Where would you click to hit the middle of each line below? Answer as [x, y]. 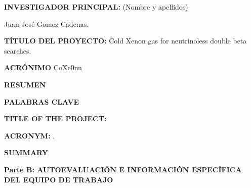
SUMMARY [26, 152]
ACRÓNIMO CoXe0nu [43, 67]
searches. [18, 50]
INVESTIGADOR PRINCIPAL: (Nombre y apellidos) [96, 7]
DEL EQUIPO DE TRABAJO [59, 179]
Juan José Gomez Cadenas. [47, 23]
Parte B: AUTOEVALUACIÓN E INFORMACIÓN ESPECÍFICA [123, 169]
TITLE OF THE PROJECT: [55, 119]
